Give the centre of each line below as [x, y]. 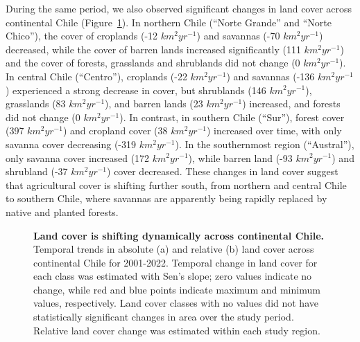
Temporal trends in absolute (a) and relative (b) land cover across [174, 249]
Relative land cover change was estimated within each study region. [177, 330]
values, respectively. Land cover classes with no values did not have [176, 303]
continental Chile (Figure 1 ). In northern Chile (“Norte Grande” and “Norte [169, 22]
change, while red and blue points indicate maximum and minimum [177, 289]
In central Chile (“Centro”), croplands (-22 [96, 76]
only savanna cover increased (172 [78, 157]
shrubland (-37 [37, 171]
